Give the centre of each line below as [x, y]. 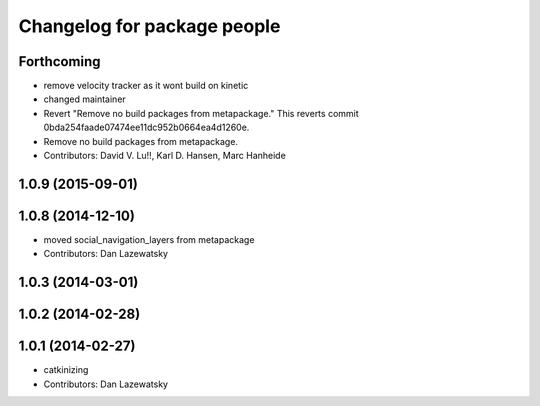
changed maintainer [85, 99]
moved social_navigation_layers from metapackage [149, 239]
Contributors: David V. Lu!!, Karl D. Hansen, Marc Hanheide [165, 156]
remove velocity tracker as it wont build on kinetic [146, 86]
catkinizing [66, 370]
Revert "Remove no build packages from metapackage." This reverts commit [201, 113]
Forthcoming [59, 61]
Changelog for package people [149, 26]
